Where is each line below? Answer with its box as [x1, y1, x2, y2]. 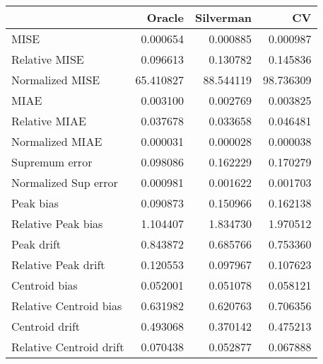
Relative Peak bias [11, 215, 103, 232]
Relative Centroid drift [11, 339, 124, 355]
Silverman [194, 9, 252, 25]
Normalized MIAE [11, 133, 102, 149]
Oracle [146, 9, 184, 25]
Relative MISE [11, 51, 84, 67]
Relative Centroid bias [11, 297, 122, 314]
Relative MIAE [11, 113, 86, 129]
